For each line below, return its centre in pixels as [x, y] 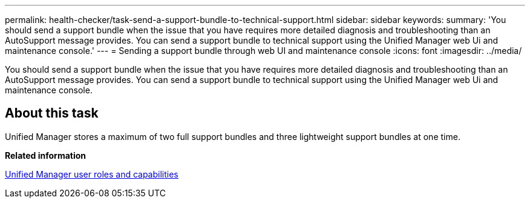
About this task [52, 113]
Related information [46, 155]
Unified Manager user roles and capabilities [92, 174]
